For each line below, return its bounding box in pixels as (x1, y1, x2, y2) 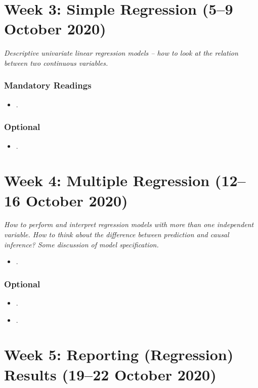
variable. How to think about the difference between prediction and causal (4, 229, 229, 240)
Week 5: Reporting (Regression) (4, 344, 234, 365)
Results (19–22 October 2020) (4, 364, 217, 384)
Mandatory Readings (4, 79, 92, 92)
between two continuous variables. (4, 57, 108, 68)
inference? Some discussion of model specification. (4, 239, 159, 249)
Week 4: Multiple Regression (4, 170, 210, 191)
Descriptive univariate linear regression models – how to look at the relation (4, 48, 238, 58)
